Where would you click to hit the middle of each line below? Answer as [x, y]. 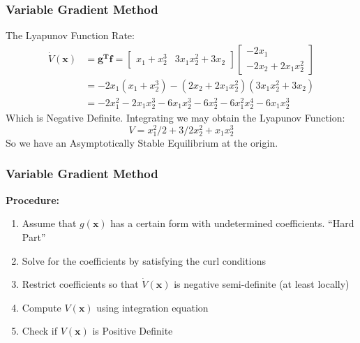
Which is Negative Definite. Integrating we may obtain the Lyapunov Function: [175, 118]
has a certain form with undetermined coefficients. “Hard [232, 223]
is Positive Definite [133, 331]
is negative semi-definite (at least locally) [262, 284]
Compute [42, 307]
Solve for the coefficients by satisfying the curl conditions [144, 260]
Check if [39, 331]
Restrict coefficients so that [80, 284]
